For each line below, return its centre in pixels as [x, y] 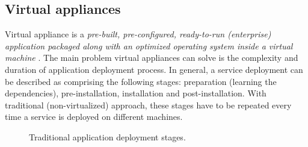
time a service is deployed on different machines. [94, 117]
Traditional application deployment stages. [107, 136]
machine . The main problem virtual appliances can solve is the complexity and [152, 58]
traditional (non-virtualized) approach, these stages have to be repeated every [148, 105]
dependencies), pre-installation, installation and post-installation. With [136, 93]
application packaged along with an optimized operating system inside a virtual [149, 45]
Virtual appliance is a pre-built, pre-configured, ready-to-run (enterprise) [138, 34]
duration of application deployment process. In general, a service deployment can [154, 69]
